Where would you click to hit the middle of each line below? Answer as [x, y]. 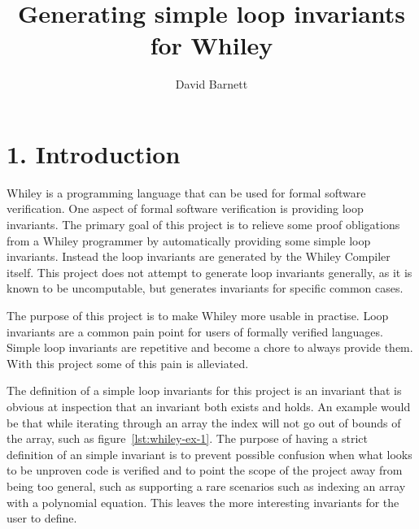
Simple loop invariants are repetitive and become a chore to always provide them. [210, 347]
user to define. [42, 518]
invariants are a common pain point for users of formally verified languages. [195, 331]
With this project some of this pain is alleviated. [128, 363]
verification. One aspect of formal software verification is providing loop [185, 208]
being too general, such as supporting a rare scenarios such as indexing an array [206, 486]
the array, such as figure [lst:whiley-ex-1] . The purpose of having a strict [187, 438]
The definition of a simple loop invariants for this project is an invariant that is [204, 390]
